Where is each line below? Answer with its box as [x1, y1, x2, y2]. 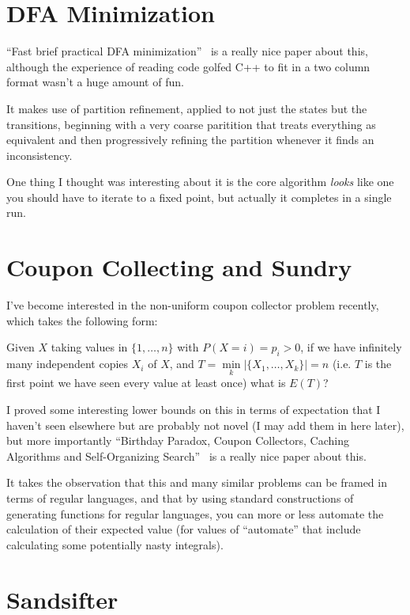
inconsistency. [6, 146, 73, 163]
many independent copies [6, 355, 129, 372]
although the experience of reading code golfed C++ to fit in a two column [6, 58, 371, 74]
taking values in [51, 339, 128, 355]
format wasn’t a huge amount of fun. [6, 74, 184, 90]
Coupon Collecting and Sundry [6, 251, 352, 283]
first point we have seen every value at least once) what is [6, 374, 286, 391]
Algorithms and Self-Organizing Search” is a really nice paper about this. [6, 447, 367, 464]
